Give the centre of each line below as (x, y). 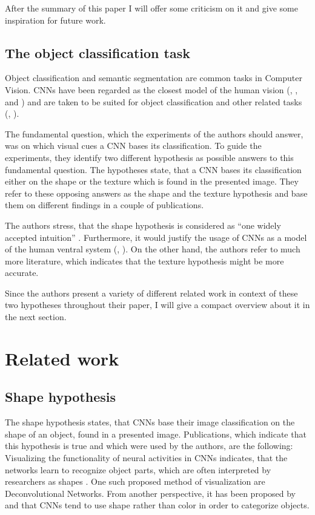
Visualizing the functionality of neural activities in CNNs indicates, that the (146, 458)
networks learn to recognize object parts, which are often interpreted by (138, 469)
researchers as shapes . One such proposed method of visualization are (135, 481)
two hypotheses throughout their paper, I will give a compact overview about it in (157, 305)
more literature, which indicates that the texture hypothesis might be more (144, 261)
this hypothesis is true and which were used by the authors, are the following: (149, 446)
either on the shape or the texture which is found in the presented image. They (152, 181)
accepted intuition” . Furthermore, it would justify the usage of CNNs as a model (156, 237)
